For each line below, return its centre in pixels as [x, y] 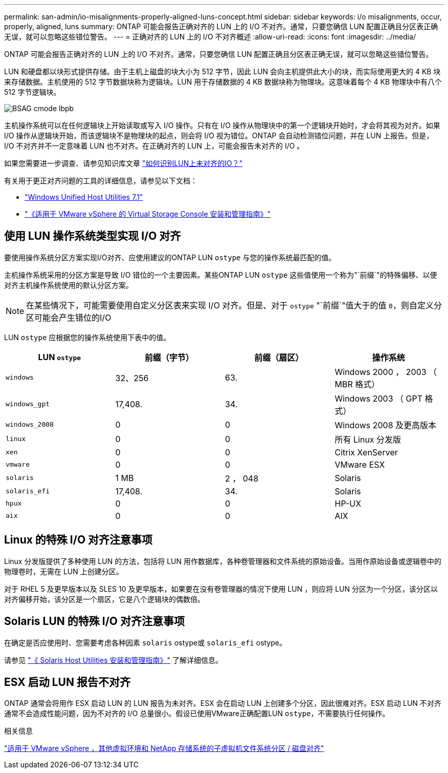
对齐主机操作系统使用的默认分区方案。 [69, 285]
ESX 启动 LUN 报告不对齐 [67, 682]
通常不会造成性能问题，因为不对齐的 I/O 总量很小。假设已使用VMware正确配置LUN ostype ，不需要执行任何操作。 [197, 714]
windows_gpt [28, 404]
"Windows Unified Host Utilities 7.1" [84, 197]
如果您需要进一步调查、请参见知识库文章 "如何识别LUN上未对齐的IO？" [124, 163]
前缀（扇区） [279, 357]
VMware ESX [360, 464]
